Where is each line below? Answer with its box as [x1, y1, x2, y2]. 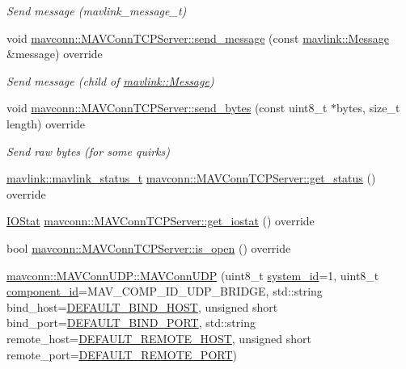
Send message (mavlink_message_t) [6, 2, 187, 19]
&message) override [6, 45, 103, 62]
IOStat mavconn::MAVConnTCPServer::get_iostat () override [6, 212, 315, 229]
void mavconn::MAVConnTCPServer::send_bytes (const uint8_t [6, 99, 328, 116]
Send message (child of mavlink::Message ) [6, 72, 214, 89]
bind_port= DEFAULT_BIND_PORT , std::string [6, 314, 256, 331]
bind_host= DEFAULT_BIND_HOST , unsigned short [6, 298, 278, 315]
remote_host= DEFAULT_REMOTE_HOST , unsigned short [6, 329, 312, 346]
